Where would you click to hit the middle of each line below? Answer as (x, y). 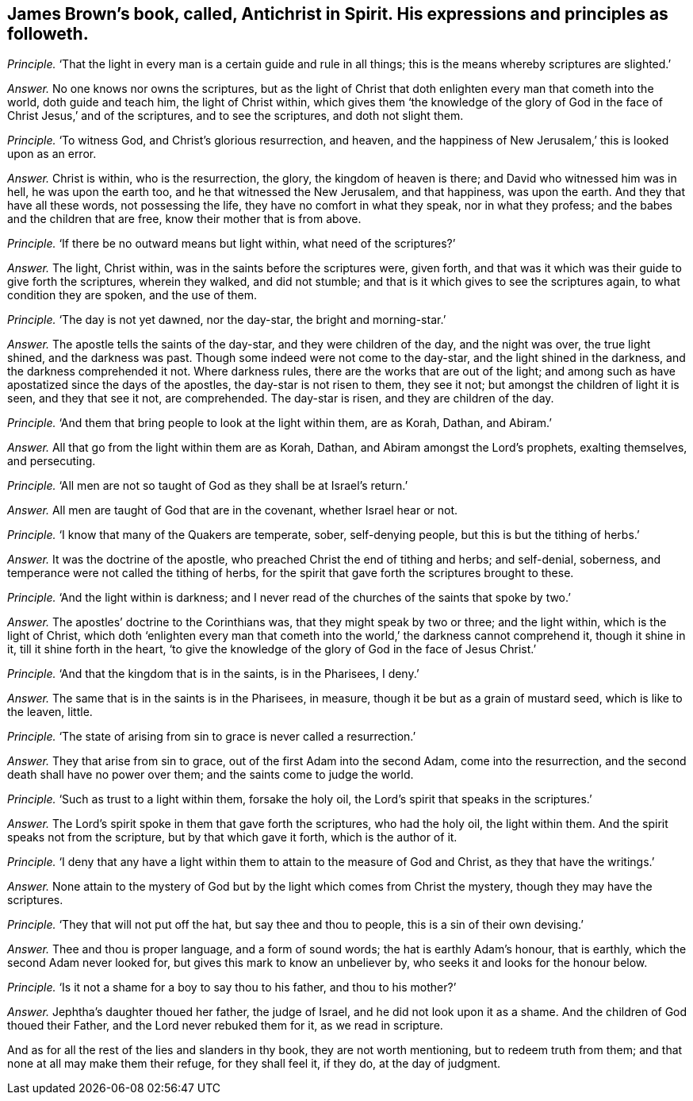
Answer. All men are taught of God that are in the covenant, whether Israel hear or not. (233, 510)
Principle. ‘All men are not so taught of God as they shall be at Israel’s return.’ (208, 486)
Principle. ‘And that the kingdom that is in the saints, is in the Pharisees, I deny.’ (213, 674)
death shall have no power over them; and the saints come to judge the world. (211, 775)
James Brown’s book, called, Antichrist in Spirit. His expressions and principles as (338, 14)
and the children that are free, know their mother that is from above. (184, 219)
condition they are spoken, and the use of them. (132, 295)
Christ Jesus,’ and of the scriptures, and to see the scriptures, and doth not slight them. (235, 116)
